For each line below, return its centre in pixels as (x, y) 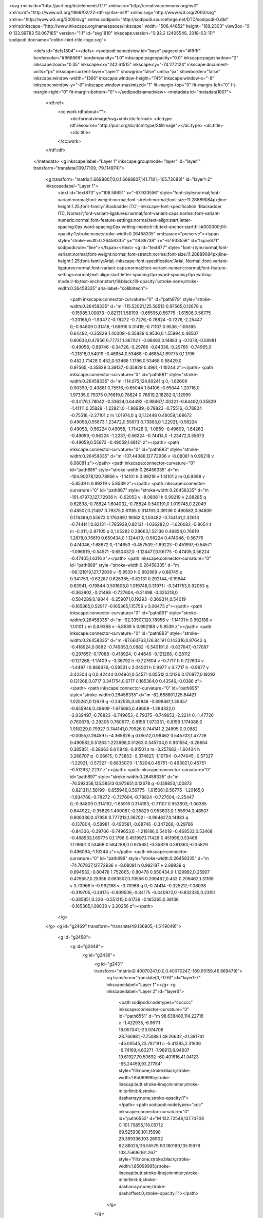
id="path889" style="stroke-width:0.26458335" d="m (124, 565)
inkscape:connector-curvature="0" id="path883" (119, 449)
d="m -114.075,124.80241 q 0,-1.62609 (149, 381)
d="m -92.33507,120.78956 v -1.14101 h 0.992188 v (161, 620)
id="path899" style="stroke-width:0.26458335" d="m (155, 858)
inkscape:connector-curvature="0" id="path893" (119, 633)
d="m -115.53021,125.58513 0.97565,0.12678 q (157, 306)
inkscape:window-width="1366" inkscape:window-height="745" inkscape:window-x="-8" (124, 78)
